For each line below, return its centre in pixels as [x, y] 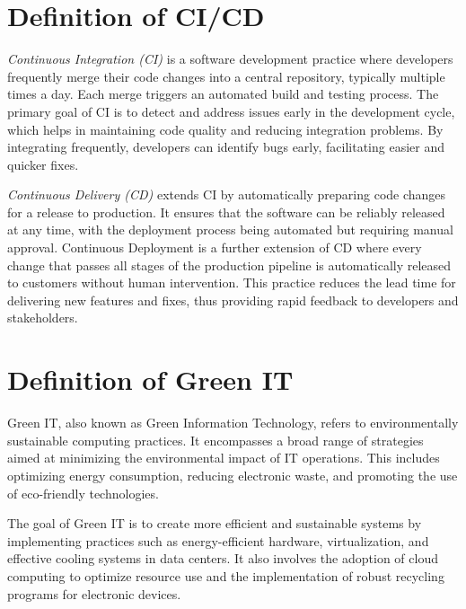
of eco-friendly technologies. [83, 493]
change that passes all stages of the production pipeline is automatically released [229, 265]
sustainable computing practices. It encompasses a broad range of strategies [215, 440]
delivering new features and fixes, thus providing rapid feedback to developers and [233, 300]
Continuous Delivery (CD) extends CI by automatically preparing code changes [227, 194]
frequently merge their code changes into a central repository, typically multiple [226, 76]
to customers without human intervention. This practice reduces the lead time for [232, 282]
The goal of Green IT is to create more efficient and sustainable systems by [215, 523]
